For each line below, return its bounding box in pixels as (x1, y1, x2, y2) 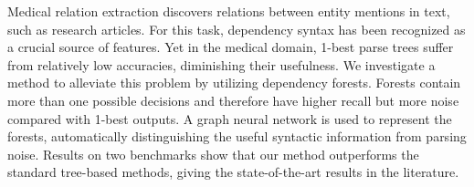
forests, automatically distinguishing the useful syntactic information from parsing (7, 127, 467, 146)
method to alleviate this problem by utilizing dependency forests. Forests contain (7, 73, 461, 92)
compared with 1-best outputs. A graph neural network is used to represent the (7, 109, 452, 128)
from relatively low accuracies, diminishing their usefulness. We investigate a (7, 55, 436, 74)
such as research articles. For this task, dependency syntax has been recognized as (7, 19, 466, 38)
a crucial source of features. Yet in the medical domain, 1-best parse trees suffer (7, 37, 454, 57)
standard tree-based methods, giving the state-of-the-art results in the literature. (7, 162, 459, 182)
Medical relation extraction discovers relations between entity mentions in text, (7, 2, 450, 20)
